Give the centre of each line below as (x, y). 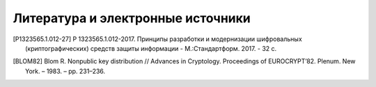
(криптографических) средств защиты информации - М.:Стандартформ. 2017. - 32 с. (151, 48)
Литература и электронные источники (132, 18)
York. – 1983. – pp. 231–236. (65, 71)
